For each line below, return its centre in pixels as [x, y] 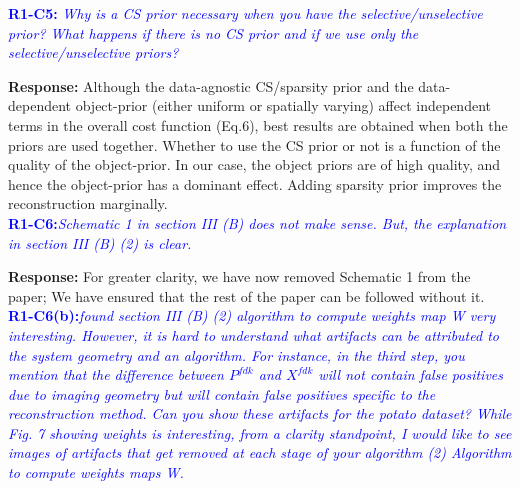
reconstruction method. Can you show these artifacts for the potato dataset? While [260, 413]
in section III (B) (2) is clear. [100, 242]
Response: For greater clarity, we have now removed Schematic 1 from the [239, 276]
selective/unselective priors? [93, 52]
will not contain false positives [411, 374]
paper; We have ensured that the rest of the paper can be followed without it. [246, 295]
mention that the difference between [116, 374]
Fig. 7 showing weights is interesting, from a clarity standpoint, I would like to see [260, 432]
